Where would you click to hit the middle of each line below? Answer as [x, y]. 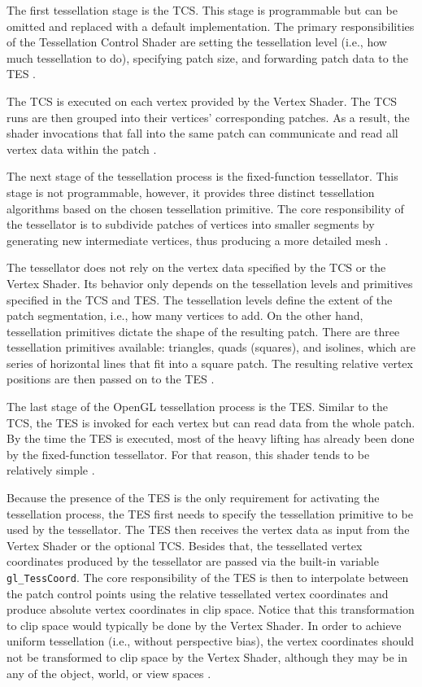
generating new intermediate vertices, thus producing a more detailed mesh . [198, 240]
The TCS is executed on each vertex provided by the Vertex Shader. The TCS [202, 101]
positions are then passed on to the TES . [111, 379]
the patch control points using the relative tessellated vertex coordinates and [198, 593]
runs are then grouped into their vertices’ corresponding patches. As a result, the [208, 117]
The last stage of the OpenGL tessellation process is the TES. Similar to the [197, 407]
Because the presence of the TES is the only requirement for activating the [193, 498]
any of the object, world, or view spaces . [109, 673]
